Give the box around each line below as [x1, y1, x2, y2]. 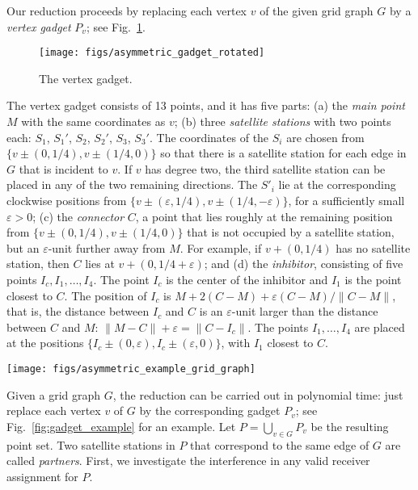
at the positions [6, 334, 84, 351]
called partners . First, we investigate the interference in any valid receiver [6, 452, 370, 469]
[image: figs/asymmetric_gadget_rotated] [39, 47, 265, 59]
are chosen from [286, 128, 365, 145]
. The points [247, 318, 309, 335]
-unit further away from [48, 239, 166, 256]
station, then [6, 255, 70, 272]
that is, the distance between [6, 303, 150, 320]
